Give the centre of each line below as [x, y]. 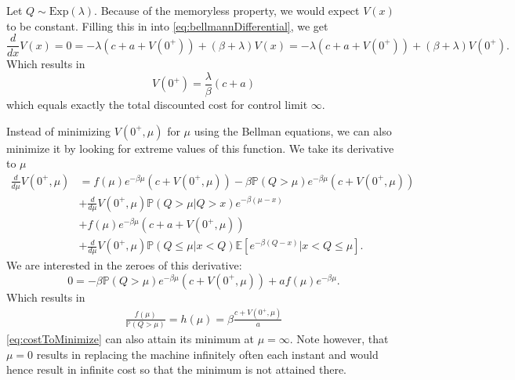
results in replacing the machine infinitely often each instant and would [207, 354]
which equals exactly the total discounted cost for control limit [157, 104]
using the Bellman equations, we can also [293, 130]
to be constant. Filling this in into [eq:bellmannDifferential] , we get [167, 25]
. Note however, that [339, 339]
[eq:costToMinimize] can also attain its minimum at [131, 339]
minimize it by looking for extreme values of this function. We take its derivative [200, 148]
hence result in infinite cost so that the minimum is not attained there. [176, 369]
